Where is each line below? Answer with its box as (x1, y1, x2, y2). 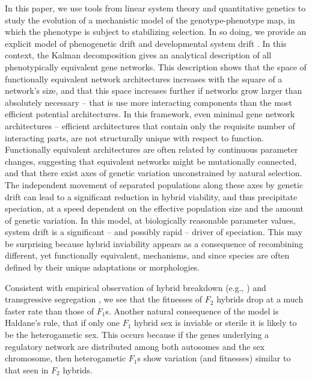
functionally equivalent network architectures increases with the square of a (5, 72, 283, 85)
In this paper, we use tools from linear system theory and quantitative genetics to (5, 2, 306, 14)
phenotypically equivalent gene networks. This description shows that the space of (5, 60, 307, 73)
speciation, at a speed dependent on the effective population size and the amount (5, 202, 304, 215)
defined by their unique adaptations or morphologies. (5, 261, 200, 274)
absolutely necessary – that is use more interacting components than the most (5, 96, 292, 108)
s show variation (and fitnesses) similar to (137, 352, 291, 364)
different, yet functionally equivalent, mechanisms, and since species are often (5, 249, 290, 262)
